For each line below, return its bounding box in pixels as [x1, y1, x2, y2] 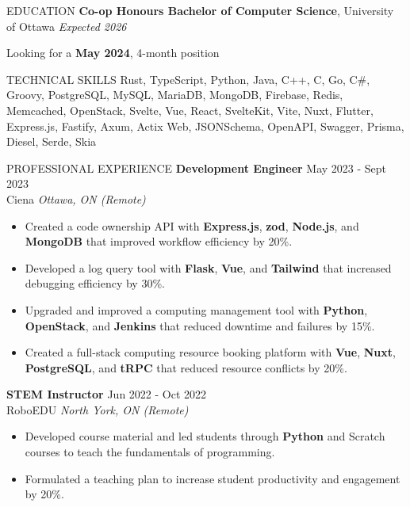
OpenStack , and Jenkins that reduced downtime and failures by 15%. [25, 317, 375, 334]
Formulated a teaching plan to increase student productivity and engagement [25, 470, 400, 486]
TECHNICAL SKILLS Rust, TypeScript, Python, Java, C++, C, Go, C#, [6, 71, 370, 87]
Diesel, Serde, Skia [6, 133, 97, 150]
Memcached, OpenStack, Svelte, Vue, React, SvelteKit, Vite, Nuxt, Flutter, [6, 101, 374, 118]
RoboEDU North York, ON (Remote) [6, 401, 189, 417]
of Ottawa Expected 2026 [6, 17, 127, 34]
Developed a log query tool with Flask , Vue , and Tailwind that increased [25, 259, 392, 276]
